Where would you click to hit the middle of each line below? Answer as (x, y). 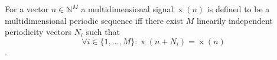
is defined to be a (238, 9)
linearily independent (235, 20)
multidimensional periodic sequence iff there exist (94, 20)
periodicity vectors (38, 32)
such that (103, 32)
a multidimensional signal (127, 9)
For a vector (27, 9)
